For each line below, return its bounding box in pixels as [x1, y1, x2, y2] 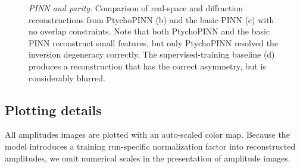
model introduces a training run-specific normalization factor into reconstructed [5, 140, 296, 152]
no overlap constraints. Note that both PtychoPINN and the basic [29, 25, 270, 37]
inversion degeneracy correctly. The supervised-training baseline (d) [29, 48, 275, 61]
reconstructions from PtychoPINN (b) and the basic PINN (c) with [29, 13, 274, 26]
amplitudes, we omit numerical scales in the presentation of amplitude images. [5, 151, 290, 164]
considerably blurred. [29, 71, 105, 84]
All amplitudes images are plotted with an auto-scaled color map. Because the [5, 128, 290, 141]
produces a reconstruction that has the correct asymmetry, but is [29, 59, 266, 72]
